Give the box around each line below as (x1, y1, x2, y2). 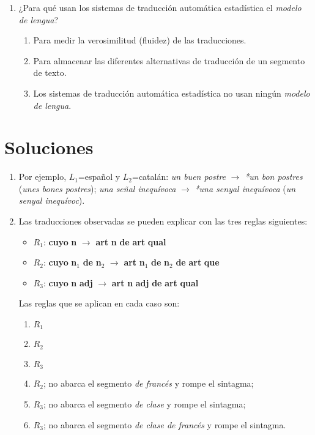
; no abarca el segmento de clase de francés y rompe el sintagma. (43, 418, 286, 431)
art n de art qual (95, 235, 166, 248)
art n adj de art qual (111, 276, 199, 289)
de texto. (33, 66, 67, 79)
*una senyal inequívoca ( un (195, 182, 296, 195)
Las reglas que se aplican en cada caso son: (18, 297, 180, 310)
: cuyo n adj (43, 276, 93, 289)
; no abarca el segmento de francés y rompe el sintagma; (43, 377, 254, 390)
